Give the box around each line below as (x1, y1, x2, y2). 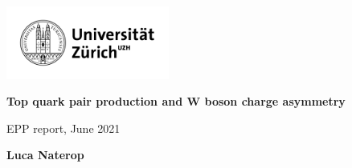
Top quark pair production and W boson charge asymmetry (6, 93, 346, 110)
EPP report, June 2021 (6, 119, 121, 136)
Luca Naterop (6, 146, 84, 163)
